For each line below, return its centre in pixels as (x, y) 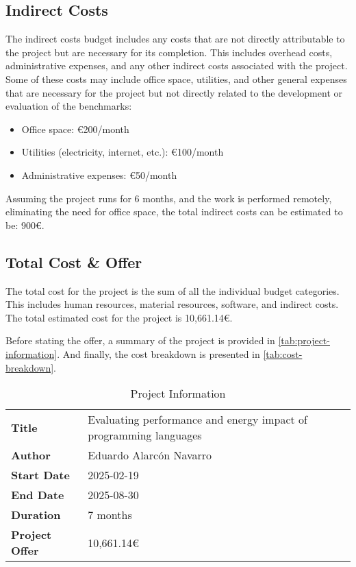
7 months (110, 515)
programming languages (145, 435)
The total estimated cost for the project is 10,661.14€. (119, 317)
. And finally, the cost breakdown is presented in (158, 353)
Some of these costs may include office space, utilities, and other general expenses (176, 79)
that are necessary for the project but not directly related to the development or (174, 92)
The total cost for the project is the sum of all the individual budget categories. (173, 290)
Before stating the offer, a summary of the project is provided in (140, 340)
